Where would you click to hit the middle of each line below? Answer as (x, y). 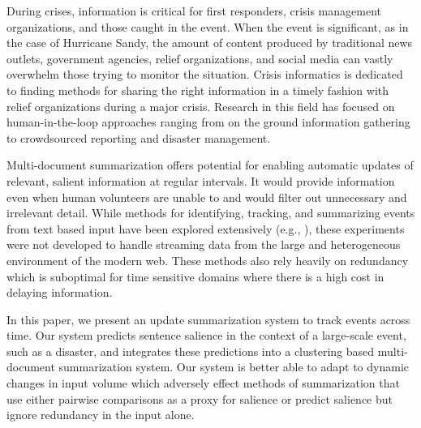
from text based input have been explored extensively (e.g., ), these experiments (206, 228)
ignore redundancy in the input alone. (101, 415)
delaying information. (60, 292)
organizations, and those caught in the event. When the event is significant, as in (208, 26)
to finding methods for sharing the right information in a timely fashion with (198, 90)
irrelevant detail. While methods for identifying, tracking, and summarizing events (211, 213)
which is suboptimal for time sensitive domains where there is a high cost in (195, 276)
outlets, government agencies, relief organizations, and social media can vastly (200, 58)
